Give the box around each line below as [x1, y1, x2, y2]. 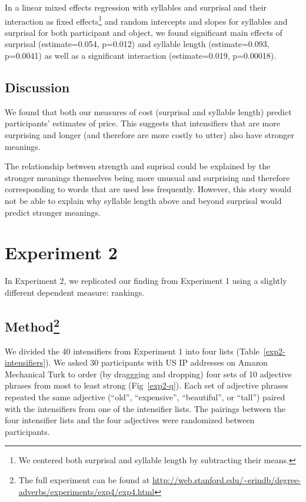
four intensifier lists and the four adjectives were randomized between [5, 414, 255, 426]
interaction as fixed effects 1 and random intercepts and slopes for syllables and [5, 13, 288, 27]
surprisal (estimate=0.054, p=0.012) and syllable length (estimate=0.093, [5, 38, 270, 50]
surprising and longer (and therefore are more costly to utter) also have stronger [5, 129, 294, 141]
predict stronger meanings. [5, 206, 101, 218]
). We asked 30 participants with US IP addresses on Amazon [45, 356, 268, 369]
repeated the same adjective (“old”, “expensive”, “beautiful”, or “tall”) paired [5, 391, 285, 403]
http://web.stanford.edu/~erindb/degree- [152, 474, 301, 486]
